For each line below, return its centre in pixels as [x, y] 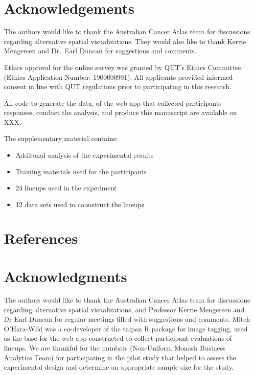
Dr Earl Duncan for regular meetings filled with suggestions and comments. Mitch [127, 319]
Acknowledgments [66, 276]
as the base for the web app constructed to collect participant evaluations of [118, 338]
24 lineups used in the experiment [66, 188]
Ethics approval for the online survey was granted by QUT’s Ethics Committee [123, 67]
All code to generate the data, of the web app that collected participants [113, 103]
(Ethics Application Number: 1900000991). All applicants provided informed [118, 77]
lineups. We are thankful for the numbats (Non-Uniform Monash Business [115, 347]
